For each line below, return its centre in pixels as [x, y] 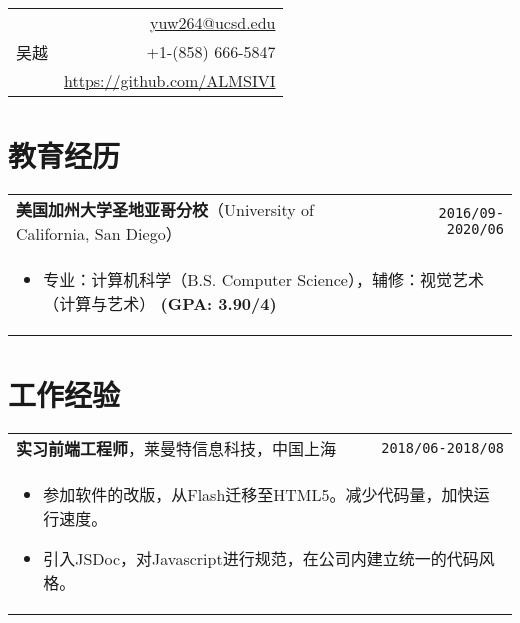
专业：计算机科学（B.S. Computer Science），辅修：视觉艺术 [263, 280]
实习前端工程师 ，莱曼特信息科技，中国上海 [176, 449]
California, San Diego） [99, 234]
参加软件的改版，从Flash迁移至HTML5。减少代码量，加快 [258, 495]
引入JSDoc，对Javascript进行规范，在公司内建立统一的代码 [261, 559]
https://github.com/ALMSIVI [170, 80]
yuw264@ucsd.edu [213, 22]
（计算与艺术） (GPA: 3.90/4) [160, 304]
